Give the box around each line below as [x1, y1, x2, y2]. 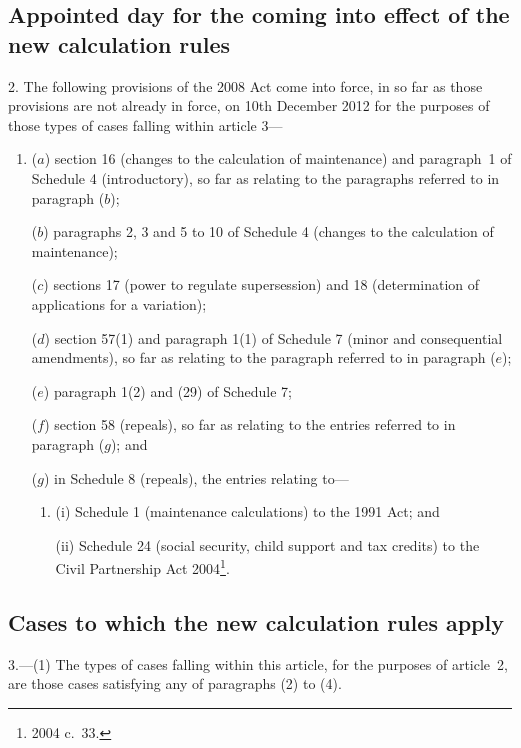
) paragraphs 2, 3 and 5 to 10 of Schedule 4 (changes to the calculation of [43, 221, 494, 242]
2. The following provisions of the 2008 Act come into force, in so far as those [8, 75, 483, 96]
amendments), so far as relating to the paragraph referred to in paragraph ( [31, 347, 496, 368]
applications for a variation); [31, 293, 207, 314]
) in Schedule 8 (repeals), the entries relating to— [43, 467, 349, 488]
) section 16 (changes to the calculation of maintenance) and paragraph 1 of [44, 148, 512, 169]
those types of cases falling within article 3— [8, 114, 283, 135]
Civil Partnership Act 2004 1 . [55, 555, 230, 578]
